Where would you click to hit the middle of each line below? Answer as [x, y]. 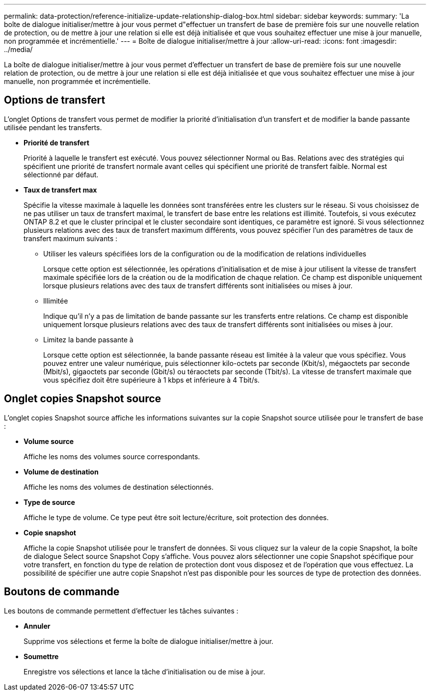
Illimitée [56, 301]
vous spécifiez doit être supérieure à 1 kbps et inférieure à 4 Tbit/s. [151, 380]
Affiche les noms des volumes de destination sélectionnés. [119, 487]
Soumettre [41, 656]
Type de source [49, 502]
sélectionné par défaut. [61, 174]
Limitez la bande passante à [88, 339]
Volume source [49, 441]
